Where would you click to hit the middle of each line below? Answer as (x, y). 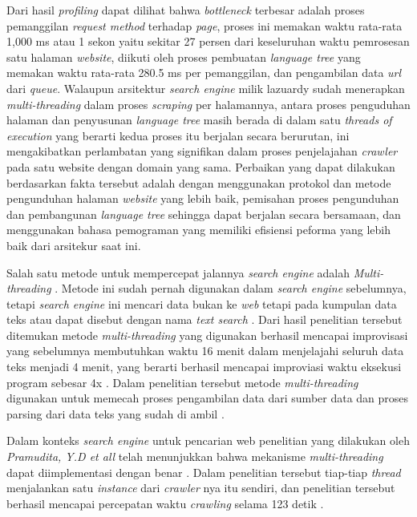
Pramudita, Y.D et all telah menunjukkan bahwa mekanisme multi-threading (195, 456)
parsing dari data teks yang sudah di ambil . (115, 413)
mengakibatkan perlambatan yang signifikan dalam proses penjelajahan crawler (202, 151)
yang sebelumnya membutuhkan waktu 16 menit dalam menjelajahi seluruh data (205, 351)
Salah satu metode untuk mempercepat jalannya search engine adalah (178, 272)
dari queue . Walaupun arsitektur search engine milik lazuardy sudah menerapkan (206, 88)
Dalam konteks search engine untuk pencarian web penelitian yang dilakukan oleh (208, 440)
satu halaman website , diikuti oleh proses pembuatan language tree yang (184, 57)
